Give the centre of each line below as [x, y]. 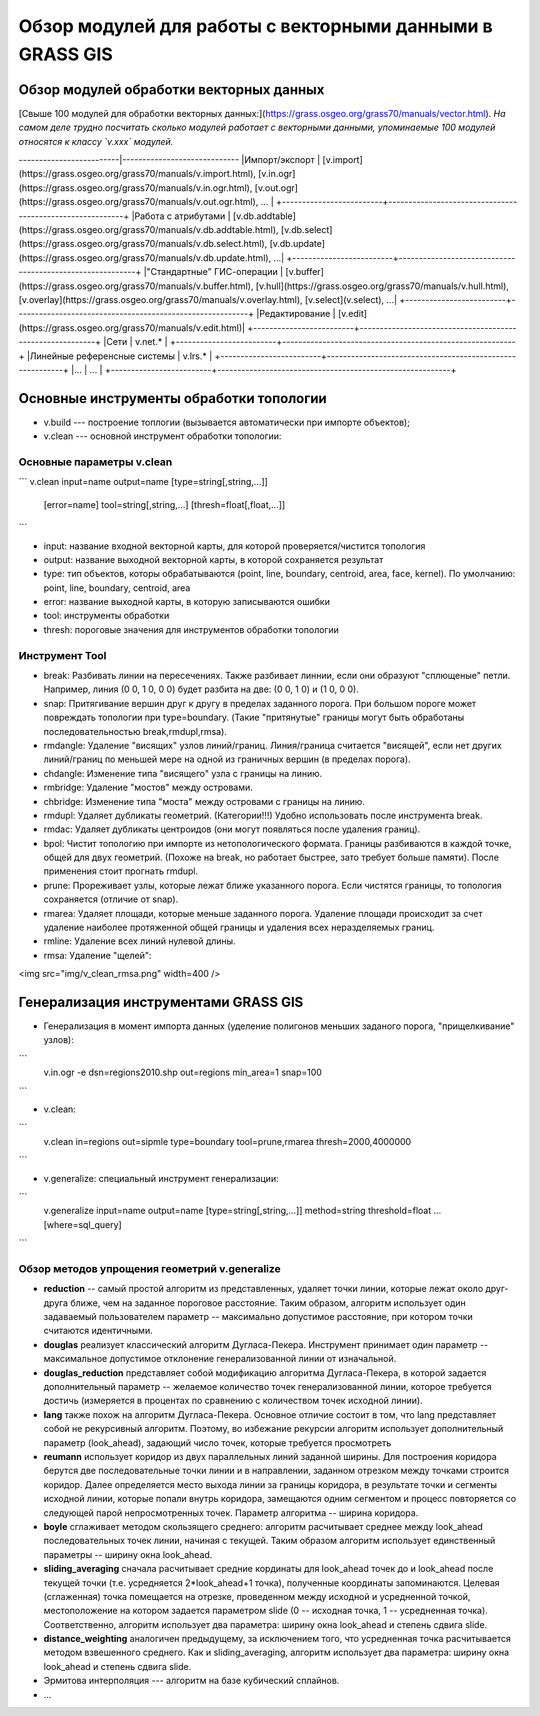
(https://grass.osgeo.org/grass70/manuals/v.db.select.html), [143, 244]
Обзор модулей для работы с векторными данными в [256, 26]
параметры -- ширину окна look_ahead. [128, 1554]
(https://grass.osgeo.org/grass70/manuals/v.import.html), [137, 174]
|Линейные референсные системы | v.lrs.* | [119, 356]
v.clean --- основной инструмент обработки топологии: [162, 436]
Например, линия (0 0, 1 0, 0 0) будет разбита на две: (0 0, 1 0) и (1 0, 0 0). [201, 689]
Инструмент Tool [62, 655]
